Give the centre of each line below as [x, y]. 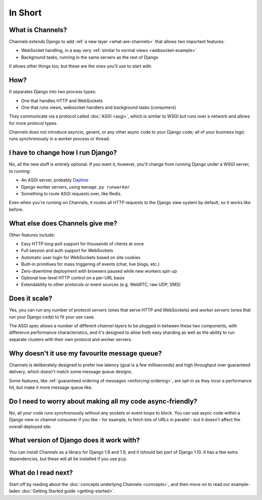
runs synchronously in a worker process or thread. [59, 139]
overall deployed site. [30, 426]
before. [16, 209]
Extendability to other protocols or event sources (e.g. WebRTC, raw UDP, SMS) [101, 285]
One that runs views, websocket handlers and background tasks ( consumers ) [99, 107]
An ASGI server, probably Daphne [55, 180]
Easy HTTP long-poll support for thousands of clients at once [82, 244]
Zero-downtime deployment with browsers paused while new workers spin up [99, 271]
